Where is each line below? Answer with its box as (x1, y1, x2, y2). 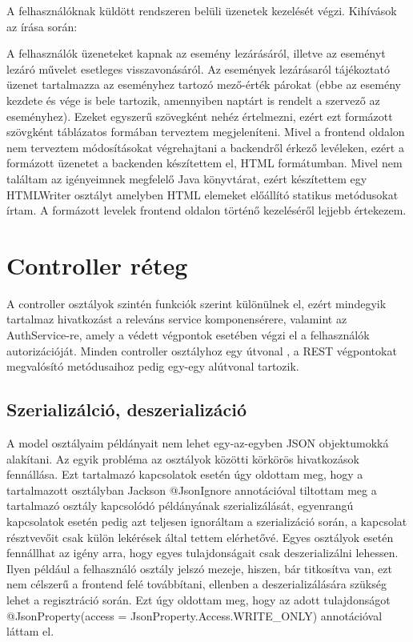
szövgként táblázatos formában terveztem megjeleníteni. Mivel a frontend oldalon (6, 123, 405, 140)
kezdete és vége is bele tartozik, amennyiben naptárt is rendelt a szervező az (6, 91, 380, 108)
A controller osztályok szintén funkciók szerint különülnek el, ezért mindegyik (6, 295, 387, 311)
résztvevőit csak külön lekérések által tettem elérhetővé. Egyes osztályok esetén (6, 528, 394, 545)
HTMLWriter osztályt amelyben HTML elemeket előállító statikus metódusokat (6, 186, 399, 203)
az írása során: (6, 18, 78, 34)
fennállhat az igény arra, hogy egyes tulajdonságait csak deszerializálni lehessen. (6, 544, 399, 561)
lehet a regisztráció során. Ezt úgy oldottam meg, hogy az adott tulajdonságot (6, 591, 391, 608)
